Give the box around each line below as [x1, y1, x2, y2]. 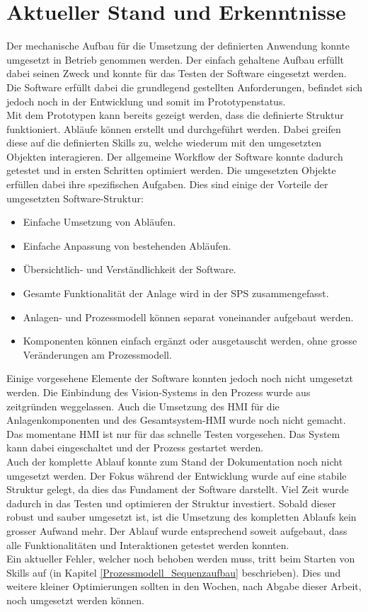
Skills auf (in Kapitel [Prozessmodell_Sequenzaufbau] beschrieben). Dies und [6, 565, 341, 579]
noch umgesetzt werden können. [6, 592, 144, 607]
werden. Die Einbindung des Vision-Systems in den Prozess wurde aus [6, 385, 311, 399]
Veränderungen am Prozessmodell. [23, 347, 172, 362]
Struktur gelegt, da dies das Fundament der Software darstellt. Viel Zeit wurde [6, 482, 349, 497]
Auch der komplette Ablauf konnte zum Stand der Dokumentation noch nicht [6, 454, 343, 468]
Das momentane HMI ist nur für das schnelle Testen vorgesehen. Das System [6, 426, 340, 441]
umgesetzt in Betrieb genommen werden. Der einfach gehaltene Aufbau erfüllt [6, 52, 344, 67]
